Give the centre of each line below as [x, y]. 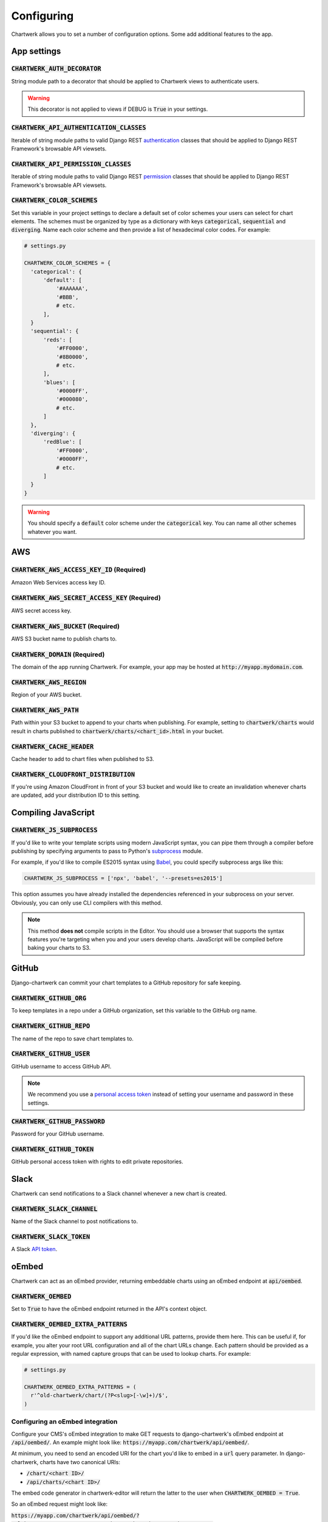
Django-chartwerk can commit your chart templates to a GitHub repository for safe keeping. [126, 983]
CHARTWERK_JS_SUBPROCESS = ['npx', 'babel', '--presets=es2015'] [123, 878]
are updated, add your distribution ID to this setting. [76, 795]
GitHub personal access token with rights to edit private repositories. [97, 1162]
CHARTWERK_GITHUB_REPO [51, 1026]
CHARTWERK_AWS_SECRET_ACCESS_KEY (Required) [86, 598]
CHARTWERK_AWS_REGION [49, 682]
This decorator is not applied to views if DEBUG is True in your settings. [118, 109]
